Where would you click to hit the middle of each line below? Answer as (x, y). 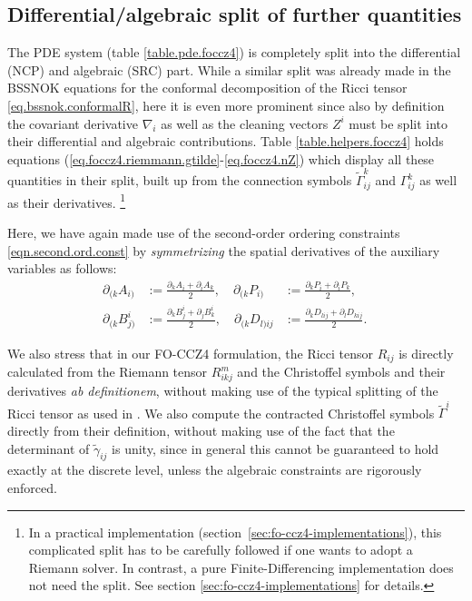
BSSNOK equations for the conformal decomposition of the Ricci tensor (207, 88)
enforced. (32, 488)
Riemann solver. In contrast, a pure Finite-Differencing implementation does (241, 567)
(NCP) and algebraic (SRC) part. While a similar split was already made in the (229, 69)
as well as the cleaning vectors (245, 123)
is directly (426, 353)
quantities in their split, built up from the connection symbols (180, 180)
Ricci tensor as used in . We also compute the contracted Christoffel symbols (221, 413)
